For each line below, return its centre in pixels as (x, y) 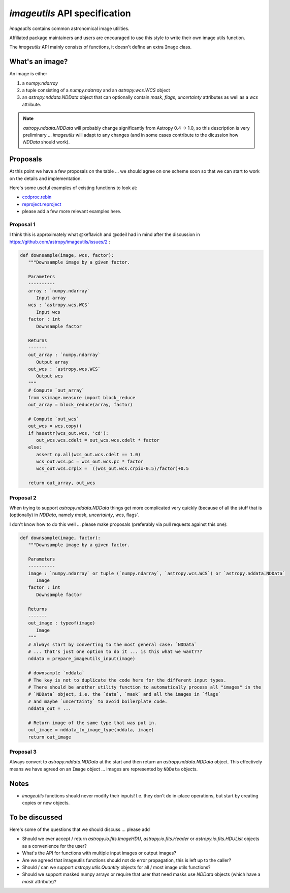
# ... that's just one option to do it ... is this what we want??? (115, 651)
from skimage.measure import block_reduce (82, 397)
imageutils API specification (70, 13)
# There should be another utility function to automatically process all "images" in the (145, 687)
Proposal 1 (22, 224)
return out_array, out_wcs (62, 483)
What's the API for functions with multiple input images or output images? (99, 853)
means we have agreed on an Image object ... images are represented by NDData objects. (104, 769)
